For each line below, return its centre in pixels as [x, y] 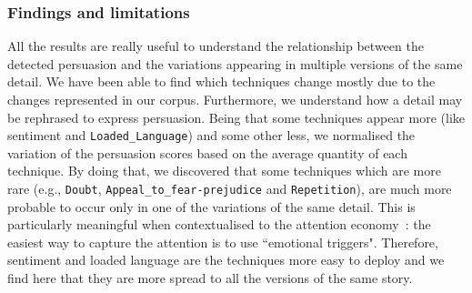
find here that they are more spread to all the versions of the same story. [210, 278]
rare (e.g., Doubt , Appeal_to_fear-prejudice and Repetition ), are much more [230, 189]
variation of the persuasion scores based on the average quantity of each [207, 152]
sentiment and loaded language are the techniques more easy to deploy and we [226, 260]
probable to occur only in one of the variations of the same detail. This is [211, 206]
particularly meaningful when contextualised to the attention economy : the [219, 224]
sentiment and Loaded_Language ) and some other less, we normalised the [211, 135]
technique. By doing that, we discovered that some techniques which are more [224, 171]
